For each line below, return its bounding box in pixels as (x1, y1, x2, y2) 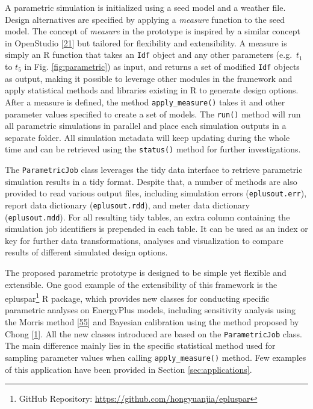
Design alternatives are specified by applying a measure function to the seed (5, 13, 285, 25)
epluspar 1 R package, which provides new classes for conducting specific (5, 290, 270, 304)
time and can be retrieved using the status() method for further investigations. (5, 143, 301, 155)
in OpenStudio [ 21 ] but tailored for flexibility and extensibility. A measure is (5, 36, 287, 49)
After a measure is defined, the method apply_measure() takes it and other (5, 95, 285, 108)
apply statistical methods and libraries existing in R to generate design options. (5, 84, 299, 96)
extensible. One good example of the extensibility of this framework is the (5, 278, 277, 290)
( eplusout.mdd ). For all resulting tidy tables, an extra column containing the (5, 210, 290, 223)
